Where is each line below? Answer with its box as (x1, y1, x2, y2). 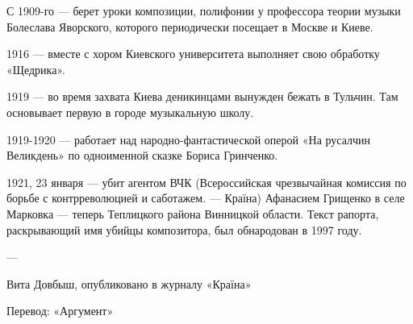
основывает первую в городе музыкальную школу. (6, 103, 254, 120)
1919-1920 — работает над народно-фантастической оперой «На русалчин (6, 131, 371, 147)
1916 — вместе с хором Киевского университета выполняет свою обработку (6, 45, 380, 62)
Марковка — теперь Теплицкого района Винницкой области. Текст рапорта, (6, 205, 379, 222)
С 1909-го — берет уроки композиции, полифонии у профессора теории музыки (6, 2, 401, 19)
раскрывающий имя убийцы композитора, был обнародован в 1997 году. (6, 221, 362, 238)
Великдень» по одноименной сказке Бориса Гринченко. (6, 147, 278, 164)
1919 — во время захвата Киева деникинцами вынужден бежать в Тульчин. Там (6, 88, 398, 105)
